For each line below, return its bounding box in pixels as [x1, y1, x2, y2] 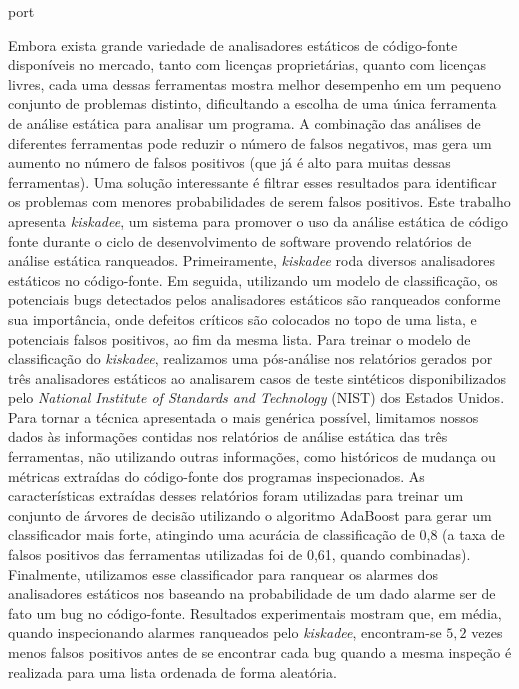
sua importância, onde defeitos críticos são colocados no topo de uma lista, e [8, 308, 477, 329]
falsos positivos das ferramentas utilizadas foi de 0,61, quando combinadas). [8, 544, 471, 565]
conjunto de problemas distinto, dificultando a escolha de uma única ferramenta [8, 93, 497, 114]
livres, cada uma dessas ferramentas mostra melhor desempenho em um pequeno [8, 73, 502, 94]
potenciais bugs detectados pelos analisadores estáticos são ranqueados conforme [8, 289, 501, 310]
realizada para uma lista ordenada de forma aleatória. [8, 661, 337, 682]
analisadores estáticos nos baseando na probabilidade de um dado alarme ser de [8, 583, 496, 604]
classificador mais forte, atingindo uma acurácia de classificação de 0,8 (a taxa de [8, 524, 505, 545]
